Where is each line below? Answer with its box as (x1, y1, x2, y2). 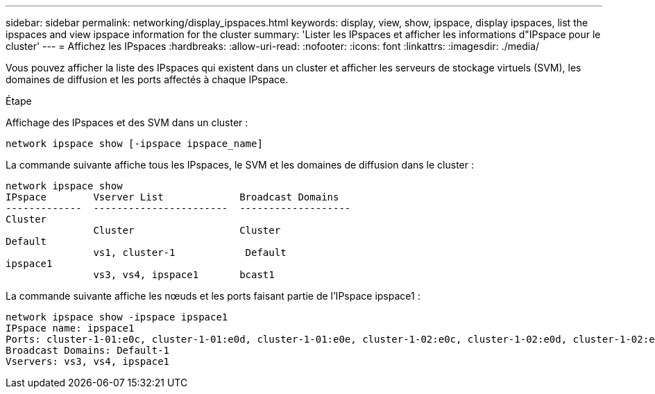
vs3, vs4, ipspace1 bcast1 (93, 269, 275, 280)
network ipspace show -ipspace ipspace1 (6, 311, 228, 323)
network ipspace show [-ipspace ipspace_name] (6, 138, 263, 149)
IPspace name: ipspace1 (6, 323, 135, 334)
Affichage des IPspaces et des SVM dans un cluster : (6, 117, 248, 128)
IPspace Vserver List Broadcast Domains (6, 191, 339, 203)
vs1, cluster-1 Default (93, 247, 287, 258)
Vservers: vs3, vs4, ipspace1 (6, 356, 170, 367)
